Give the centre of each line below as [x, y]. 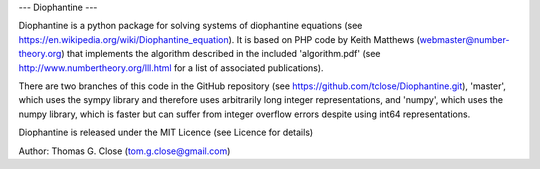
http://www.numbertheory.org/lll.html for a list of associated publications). [171, 67]
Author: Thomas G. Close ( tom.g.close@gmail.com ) [124, 151]
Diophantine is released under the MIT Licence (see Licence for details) [166, 132]
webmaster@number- [464, 39]
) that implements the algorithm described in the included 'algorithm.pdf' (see [221, 54]
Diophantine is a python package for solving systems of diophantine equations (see [190, 26]
